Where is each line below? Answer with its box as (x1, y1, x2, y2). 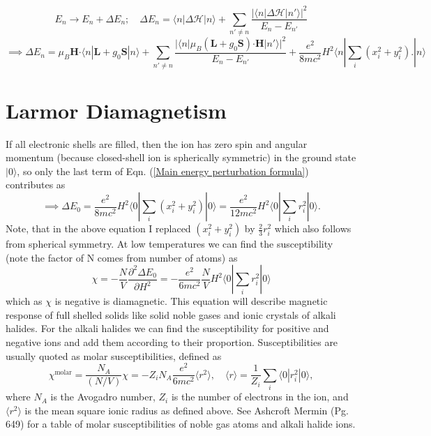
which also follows (274, 221, 351, 236)
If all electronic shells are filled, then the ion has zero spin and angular (6, 136, 308, 151)
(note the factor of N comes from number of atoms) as (6, 250, 238, 264)
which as (6, 294, 43, 308)
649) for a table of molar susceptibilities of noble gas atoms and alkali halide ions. (6, 416, 356, 431)
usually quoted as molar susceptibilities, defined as (6, 348, 222, 363)
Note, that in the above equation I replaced (6, 221, 191, 236)
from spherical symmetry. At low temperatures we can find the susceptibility (6, 236, 333, 251)
